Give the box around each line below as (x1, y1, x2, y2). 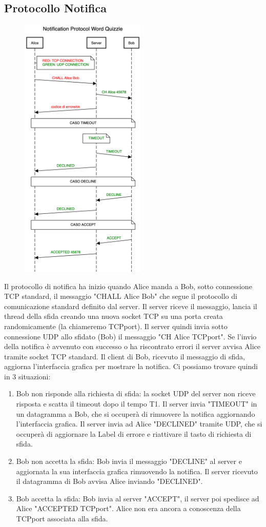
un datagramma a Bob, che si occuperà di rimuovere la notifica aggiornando (16, 408, 255, 419)
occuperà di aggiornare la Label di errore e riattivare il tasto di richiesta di (16, 428, 252, 439)
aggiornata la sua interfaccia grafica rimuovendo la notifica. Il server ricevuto (16, 465, 258, 476)
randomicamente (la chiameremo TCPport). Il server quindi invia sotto (4, 320, 228, 331)
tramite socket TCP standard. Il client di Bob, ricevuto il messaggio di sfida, (4, 351, 245, 361)
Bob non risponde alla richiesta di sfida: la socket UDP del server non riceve (16, 388, 256, 399)
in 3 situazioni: (4, 371, 51, 381)
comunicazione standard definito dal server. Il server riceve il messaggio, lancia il (4, 300, 257, 311)
